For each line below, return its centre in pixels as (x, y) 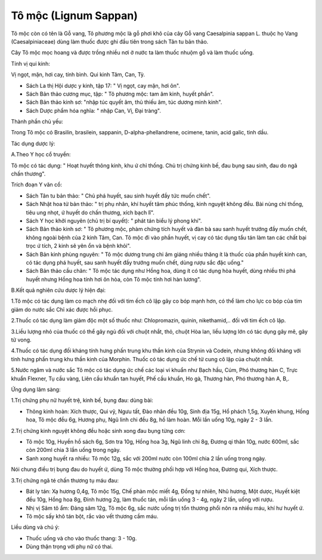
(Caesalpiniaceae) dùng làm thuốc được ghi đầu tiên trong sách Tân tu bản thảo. (110, 41)
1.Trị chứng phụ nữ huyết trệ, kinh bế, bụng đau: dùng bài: (82, 401)
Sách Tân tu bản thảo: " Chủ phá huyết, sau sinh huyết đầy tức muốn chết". (118, 196)
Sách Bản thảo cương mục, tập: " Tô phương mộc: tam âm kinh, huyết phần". (120, 94)
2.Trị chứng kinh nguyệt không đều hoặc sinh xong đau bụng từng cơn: (98, 430)
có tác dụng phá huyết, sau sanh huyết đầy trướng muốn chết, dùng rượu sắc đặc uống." (135, 262)
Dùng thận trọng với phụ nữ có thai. (69, 547)
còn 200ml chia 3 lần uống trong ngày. (73, 450)
